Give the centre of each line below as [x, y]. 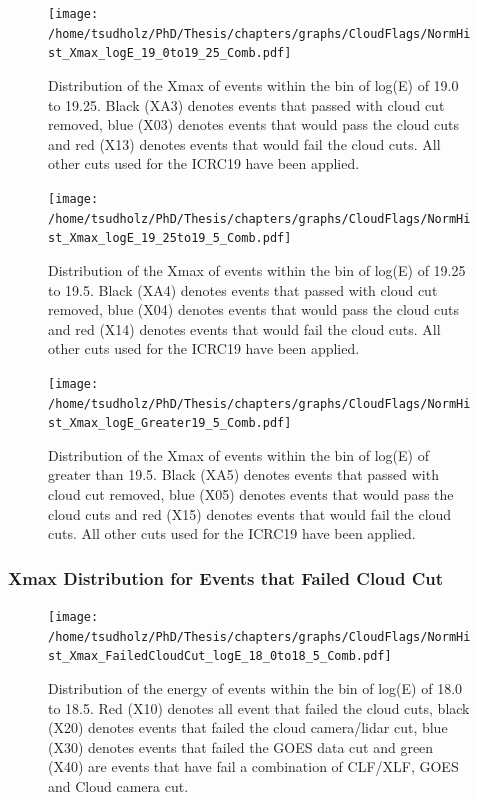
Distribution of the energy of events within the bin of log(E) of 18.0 [255, 688]
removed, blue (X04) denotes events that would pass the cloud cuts [254, 309]
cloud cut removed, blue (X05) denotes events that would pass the [251, 494]
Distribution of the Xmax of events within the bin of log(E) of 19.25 [257, 269]
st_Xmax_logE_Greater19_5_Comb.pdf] [170, 423]
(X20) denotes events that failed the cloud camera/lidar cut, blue [248, 727]
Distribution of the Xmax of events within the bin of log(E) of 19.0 [253, 84]
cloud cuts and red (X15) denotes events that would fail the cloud [250, 513]
